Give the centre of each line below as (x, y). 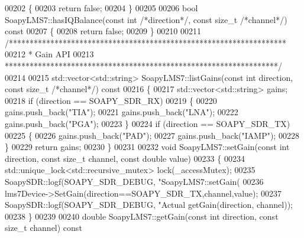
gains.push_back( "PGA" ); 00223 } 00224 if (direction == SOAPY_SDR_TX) (148, 123)
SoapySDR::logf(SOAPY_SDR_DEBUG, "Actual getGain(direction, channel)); (149, 205)
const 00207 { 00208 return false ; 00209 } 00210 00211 (103, 31)
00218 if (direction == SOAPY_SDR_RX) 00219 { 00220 (111, 100)
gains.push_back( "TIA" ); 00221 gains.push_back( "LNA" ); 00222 (122, 112)
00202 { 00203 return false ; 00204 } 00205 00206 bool (101, 8)
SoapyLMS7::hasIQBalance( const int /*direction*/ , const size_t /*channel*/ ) (146, 19)
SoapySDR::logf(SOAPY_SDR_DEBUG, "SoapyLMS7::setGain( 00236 (134, 181)
